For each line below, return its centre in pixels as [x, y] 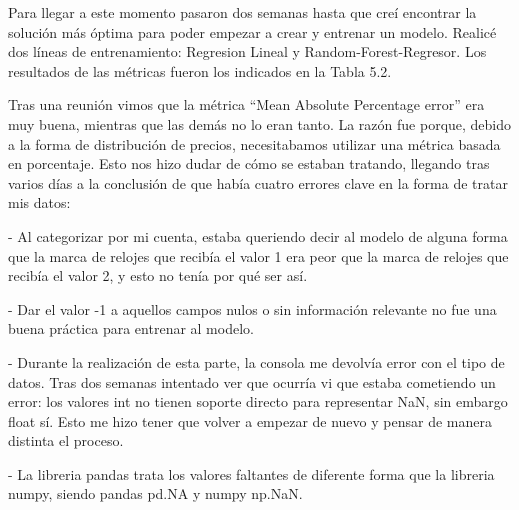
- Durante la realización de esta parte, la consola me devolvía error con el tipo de [256, 361]
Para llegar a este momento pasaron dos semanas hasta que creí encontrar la [242, 12]
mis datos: [39, 202]
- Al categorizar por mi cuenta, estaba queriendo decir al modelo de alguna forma [258, 235]
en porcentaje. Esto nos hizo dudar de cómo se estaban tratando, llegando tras [249, 163]
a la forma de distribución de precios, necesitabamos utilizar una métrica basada [254, 143]
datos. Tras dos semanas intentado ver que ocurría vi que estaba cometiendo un [252, 381]
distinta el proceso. [66, 440]
